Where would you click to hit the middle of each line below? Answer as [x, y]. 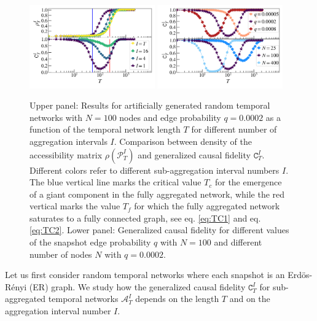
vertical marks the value [75, 206]
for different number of [234, 129]
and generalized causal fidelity [194, 154]
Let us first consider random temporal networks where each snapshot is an [145, 275]
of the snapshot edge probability [90, 242]
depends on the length [177, 299]
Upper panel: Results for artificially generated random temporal [150, 105]
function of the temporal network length [105, 129]
